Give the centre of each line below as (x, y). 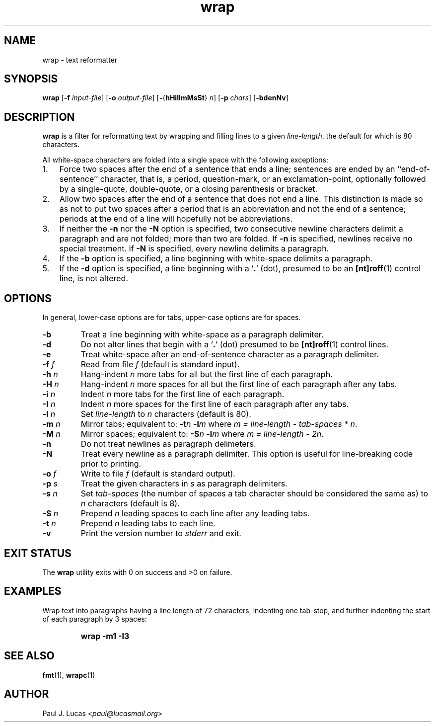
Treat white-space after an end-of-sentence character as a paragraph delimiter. (230, 355)
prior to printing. (111, 464)
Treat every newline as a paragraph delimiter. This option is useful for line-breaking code (247, 454)
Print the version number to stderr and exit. (161, 533)
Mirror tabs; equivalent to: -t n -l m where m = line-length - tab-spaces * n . (219, 424)
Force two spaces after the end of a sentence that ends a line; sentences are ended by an (227, 169)
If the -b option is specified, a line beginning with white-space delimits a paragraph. (216, 259)
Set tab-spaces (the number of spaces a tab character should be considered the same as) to (254, 494)
